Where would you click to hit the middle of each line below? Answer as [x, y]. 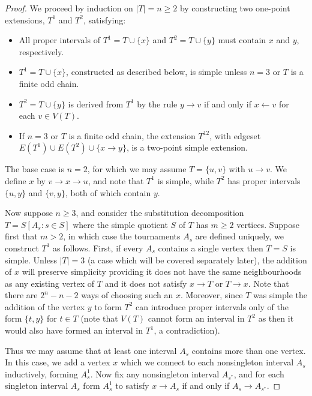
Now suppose [29, 213]
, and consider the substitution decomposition [160, 213]
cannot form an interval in [196, 318]
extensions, [25, 19]
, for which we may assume [137, 169]
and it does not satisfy [146, 283]
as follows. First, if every [98, 247]
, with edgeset [235, 135]
